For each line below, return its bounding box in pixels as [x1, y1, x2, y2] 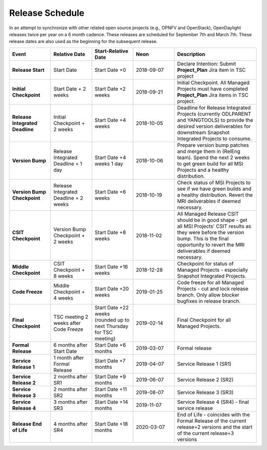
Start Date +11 [94, 386, 127, 393]
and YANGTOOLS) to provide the [177, 116, 253, 123]
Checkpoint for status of [177, 260, 234, 267]
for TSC [94, 329, 113, 336]
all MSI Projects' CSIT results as [177, 223, 252, 230]
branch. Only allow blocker [177, 291, 240, 298]
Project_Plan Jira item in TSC [177, 66, 246, 73]
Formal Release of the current [177, 417, 247, 424]
